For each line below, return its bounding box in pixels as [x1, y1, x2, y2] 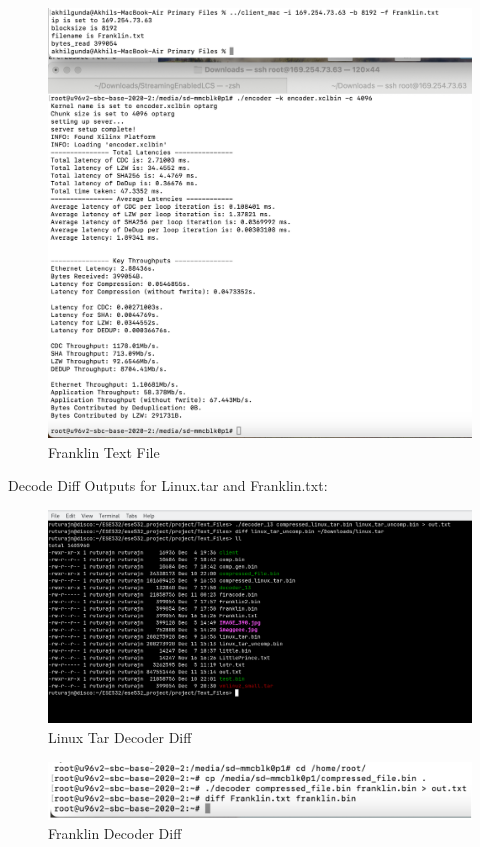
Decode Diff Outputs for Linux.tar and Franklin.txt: [8, 475, 328, 496]
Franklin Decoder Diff [48, 823, 182, 844]
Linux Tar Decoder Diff [48, 726, 192, 747]
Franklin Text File [48, 441, 160, 462]
